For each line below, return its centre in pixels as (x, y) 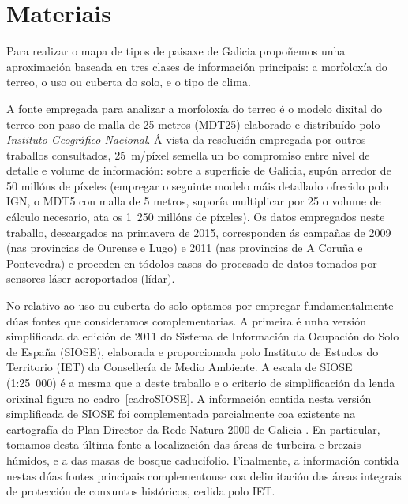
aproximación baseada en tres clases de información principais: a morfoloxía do (197, 66)
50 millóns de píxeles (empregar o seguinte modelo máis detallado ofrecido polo (198, 185)
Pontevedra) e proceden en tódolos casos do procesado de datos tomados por (192, 263)
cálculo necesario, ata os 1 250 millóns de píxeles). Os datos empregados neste (196, 217)
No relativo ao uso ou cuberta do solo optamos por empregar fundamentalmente (200, 305)
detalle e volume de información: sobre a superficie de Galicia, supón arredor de (199, 170)
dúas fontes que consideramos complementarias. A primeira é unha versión (187, 320)
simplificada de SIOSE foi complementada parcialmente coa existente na (181, 414)
